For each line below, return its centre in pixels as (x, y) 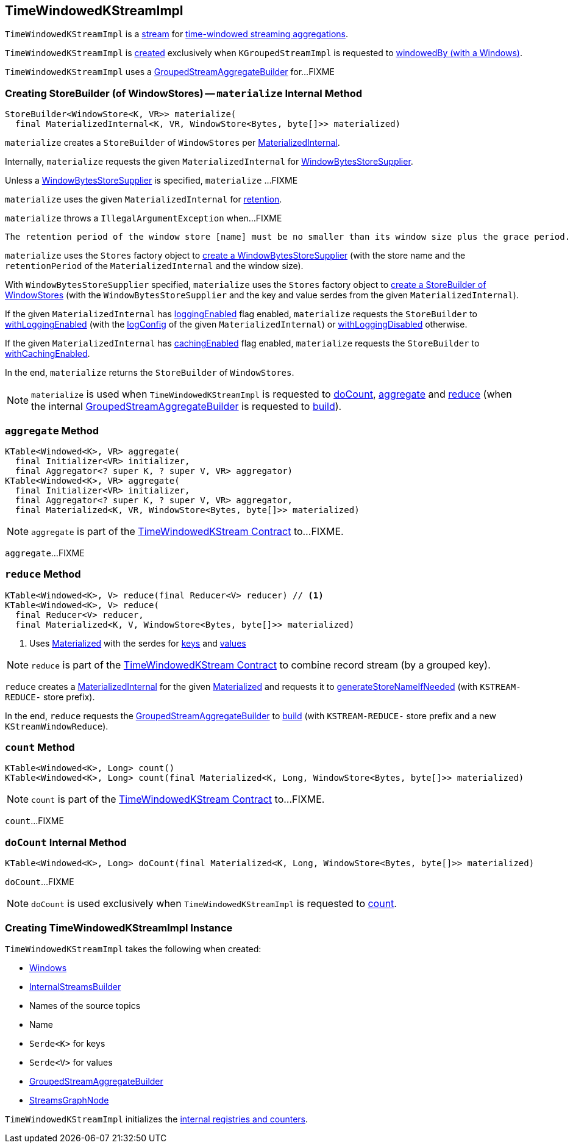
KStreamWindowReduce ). (57, 726)
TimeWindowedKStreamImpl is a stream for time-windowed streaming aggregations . (177, 34)
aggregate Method (52, 430)
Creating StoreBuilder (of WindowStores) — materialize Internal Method (184, 93)
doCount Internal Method (66, 842)
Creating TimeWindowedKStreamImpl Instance (119, 927)
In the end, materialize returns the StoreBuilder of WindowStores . (150, 373)
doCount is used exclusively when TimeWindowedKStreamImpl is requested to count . (214, 904)
